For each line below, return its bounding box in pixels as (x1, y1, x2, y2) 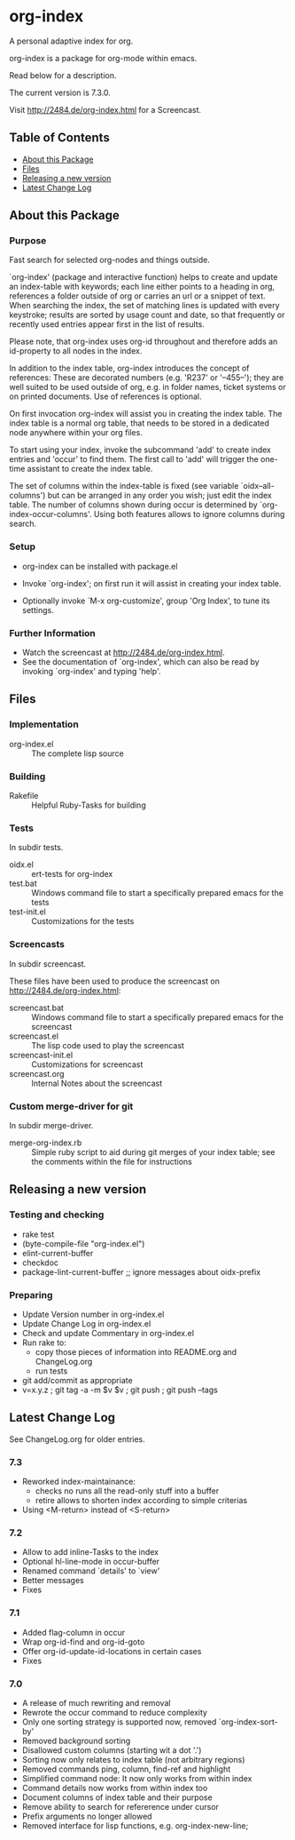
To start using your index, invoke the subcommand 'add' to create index (9, 444, 272, 455)
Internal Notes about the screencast (31, 1078, 163, 1088)
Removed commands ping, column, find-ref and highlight (21, 1764, 231, 1774)
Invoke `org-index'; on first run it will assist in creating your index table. (21, 577, 282, 588)
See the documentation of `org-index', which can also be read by (21, 657, 260, 667)
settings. (21, 604, 55, 615)
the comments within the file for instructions (31, 1156, 192, 1167)
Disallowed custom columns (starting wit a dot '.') (21, 1744, 202, 1756)
